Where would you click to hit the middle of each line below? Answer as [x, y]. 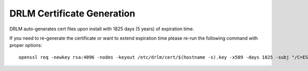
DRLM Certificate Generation [72, 13]
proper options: [26, 45]
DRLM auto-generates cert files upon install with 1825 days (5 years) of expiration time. [102, 29]
